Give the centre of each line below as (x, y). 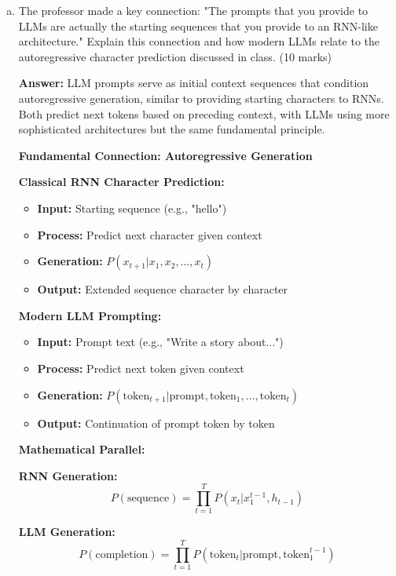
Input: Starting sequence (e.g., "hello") (132, 208)
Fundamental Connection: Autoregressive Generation (165, 155)
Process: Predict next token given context (141, 368)
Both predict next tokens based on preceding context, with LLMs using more (204, 113)
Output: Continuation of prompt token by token (156, 423)
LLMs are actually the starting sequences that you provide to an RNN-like (198, 26)
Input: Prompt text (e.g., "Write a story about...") (160, 342)
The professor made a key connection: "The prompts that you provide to (193, 10)
